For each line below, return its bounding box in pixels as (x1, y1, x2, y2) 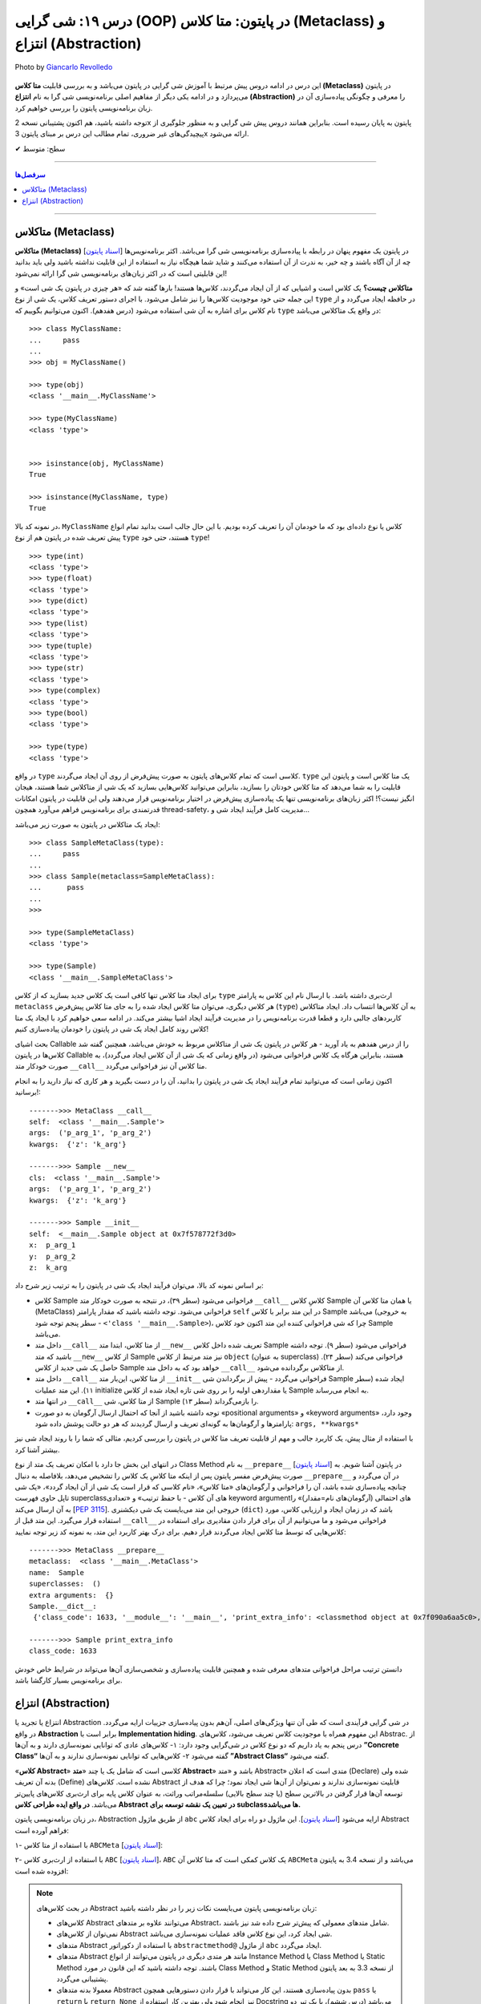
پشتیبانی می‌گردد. (56, 1974, 108, 1983)
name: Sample (29, 1568, 84, 1577)
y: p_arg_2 (29, 1251, 76, 1261)
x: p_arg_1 (29, 1241, 76, 1250)
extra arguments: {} (29, 1590, 114, 1599)
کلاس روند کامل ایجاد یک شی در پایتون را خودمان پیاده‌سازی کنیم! (14, 1024, 209, 1034)
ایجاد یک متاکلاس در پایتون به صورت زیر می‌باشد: (14, 819, 160, 829)
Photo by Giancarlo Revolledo (14, 63, 113, 72)
